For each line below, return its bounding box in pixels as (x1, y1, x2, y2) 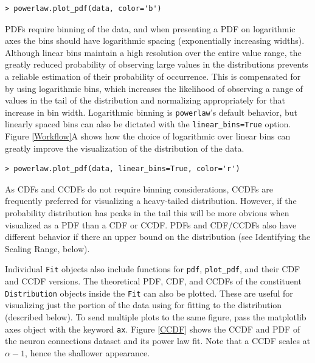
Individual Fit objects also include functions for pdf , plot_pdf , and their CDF (5, 263, 300, 275)
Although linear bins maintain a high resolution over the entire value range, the (5, 46, 302, 58)
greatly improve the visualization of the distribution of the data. (5, 141, 244, 154)
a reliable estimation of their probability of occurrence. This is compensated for (5, 69, 301, 82)
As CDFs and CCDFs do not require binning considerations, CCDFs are (5, 182, 273, 195)
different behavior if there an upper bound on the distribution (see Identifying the (5, 230, 311, 243)
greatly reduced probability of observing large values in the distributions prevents (5, 58, 308, 71)
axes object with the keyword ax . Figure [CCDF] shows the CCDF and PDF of (5, 322, 300, 335)
